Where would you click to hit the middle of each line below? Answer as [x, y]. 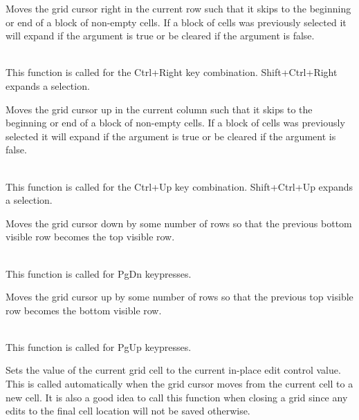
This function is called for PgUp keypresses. [99, 346]
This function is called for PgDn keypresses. [99, 273]
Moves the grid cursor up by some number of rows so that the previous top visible [179, 297]
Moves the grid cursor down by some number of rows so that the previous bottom [179, 223]
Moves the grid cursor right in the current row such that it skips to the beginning [178, 8]
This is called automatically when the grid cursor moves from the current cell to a [179, 384]
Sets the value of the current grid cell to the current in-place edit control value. [173, 370]
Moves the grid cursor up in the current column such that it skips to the [159, 109]
